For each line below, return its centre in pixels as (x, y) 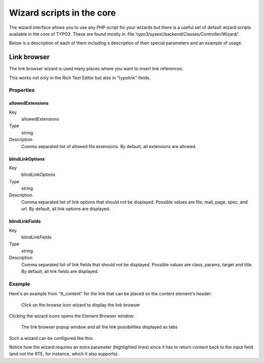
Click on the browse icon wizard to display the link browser (81, 305)
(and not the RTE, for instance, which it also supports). (64, 354)
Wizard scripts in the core (62, 13)
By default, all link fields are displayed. (60, 271)
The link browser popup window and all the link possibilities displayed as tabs (99, 327)
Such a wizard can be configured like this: (51, 338)
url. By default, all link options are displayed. (66, 209)
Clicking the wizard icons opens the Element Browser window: (72, 316)
